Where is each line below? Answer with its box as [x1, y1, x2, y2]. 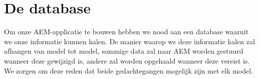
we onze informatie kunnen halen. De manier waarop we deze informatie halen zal [4, 36, 255, 46]
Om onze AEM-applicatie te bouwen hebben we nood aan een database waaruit [4, 26, 248, 37]
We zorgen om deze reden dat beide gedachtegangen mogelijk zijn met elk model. [4, 65, 253, 76]
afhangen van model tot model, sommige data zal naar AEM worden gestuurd [4, 46, 243, 56]
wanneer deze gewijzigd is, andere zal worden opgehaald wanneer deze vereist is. [4, 55, 250, 66]
